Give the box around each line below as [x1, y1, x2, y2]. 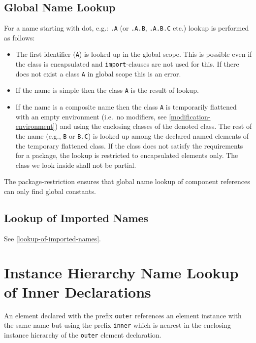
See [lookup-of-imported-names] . [4, 233, 101, 243]
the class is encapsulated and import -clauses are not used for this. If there [15, 59, 239, 69]
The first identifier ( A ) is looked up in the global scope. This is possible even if [15, 49, 252, 59]
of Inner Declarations [4, 281, 151, 302]
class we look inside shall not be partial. [15, 159, 136, 170]
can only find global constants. [4, 186, 96, 196]
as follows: [4, 32, 35, 42]
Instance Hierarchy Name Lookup [4, 262, 239, 282]
